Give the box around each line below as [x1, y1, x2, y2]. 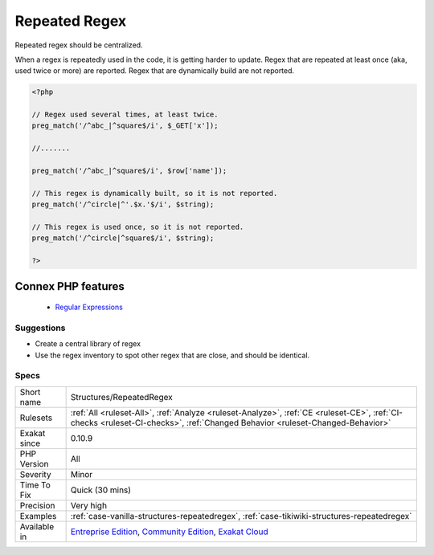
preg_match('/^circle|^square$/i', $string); [31, 234, 215, 243]
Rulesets [19, 412, 52, 423]
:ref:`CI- [372, 406, 403, 418]
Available [19, 520, 55, 532]
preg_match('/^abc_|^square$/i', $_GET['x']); [31, 121, 219, 130]
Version [19, 458, 49, 469]
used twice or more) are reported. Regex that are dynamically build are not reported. [14, 66, 295, 75]
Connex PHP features [14, 280, 125, 293]
